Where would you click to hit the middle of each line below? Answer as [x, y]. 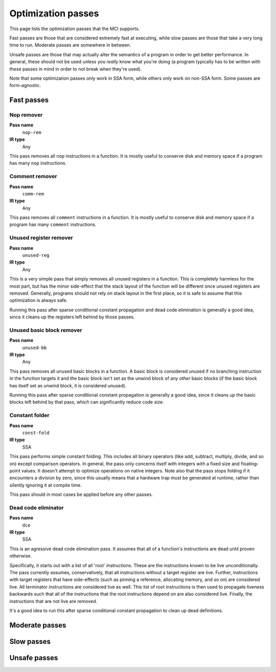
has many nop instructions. [38, 163]
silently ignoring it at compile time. [45, 485]
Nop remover [26, 115]
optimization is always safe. [39, 300]
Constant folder [29, 416]
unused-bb [34, 348]
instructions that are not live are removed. [53, 601]
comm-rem [33, 194]
